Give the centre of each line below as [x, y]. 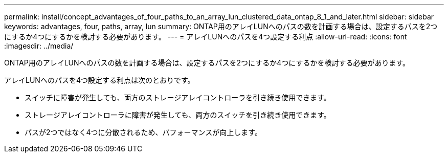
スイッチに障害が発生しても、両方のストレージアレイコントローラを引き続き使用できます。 [178, 97]
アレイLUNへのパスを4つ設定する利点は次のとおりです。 [99, 80]
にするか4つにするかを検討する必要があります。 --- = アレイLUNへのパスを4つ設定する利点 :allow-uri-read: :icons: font [206, 37]
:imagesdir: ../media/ [39, 46]
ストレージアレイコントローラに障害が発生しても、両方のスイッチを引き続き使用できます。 [178, 115]
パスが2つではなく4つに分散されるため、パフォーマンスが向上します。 [143, 132]
